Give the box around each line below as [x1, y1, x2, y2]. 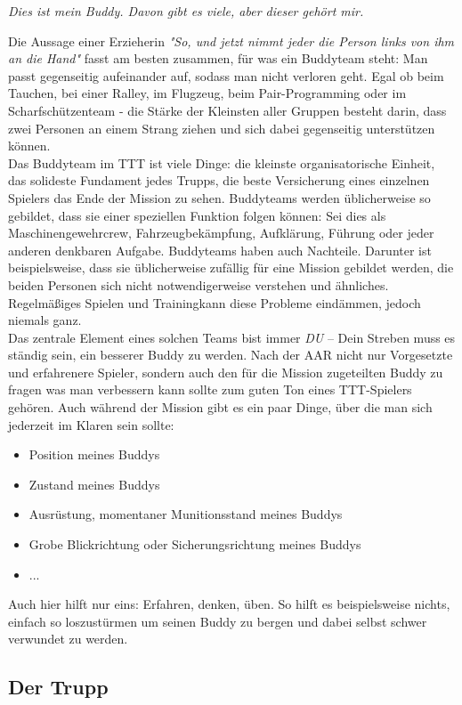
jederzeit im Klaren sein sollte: [8, 415, 174, 434]
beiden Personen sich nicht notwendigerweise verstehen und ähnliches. [8, 275, 389, 294]
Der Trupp [8, 673, 109, 701]
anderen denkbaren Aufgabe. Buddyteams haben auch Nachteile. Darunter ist [8, 240, 432, 259]
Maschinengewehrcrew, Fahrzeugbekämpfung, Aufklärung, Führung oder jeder [8, 223, 434, 242]
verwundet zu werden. [8, 629, 128, 648]
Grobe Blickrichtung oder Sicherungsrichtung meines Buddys [28, 535, 361, 554]
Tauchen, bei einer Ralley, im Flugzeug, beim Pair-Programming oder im [8, 84, 407, 102]
